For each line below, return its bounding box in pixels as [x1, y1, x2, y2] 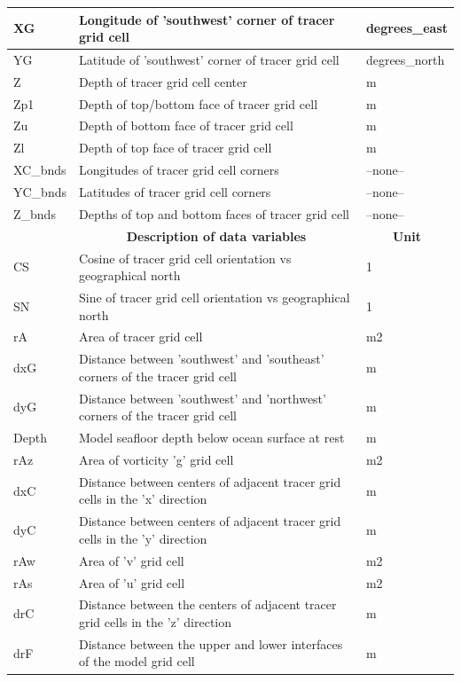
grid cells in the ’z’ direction [78, 612, 232, 631]
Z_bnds [13, 204, 56, 223]
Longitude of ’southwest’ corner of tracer [78, 10, 335, 28]
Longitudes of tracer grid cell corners [78, 161, 279, 179]
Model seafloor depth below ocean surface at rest [78, 428, 345, 447]
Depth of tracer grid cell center [78, 72, 247, 90]
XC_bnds [13, 161, 66, 179]
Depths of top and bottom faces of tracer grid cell [78, 204, 349, 223]
